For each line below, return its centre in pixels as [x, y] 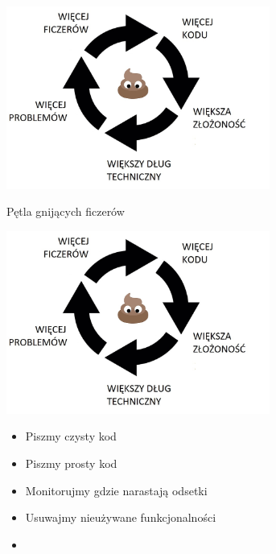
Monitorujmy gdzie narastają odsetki [116, 490]
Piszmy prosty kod [71, 463]
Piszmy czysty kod [71, 436]
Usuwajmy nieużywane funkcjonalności [121, 517]
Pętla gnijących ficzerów [66, 211]
